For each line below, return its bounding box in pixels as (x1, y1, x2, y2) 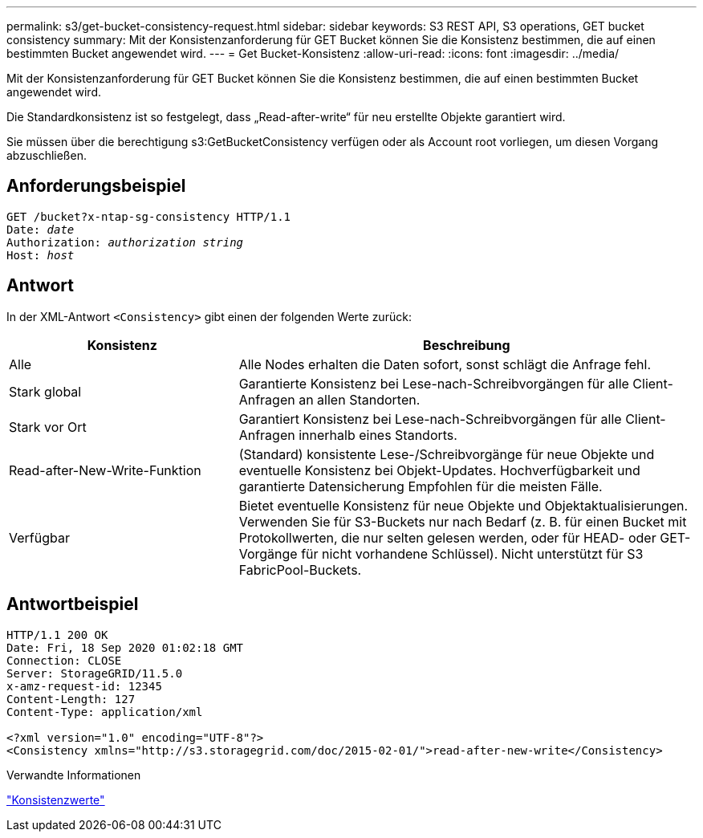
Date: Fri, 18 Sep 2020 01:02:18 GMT (6, 641, 244, 654)
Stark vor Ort (9, 418, 87, 435)
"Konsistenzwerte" (6, 792, 105, 807)
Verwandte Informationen (6, 767, 141, 782)
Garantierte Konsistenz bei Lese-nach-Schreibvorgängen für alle (238, 375, 629, 392)
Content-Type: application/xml (6, 705, 203, 718)
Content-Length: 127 (6, 692, 136, 706)
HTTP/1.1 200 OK (6, 628, 108, 641)
